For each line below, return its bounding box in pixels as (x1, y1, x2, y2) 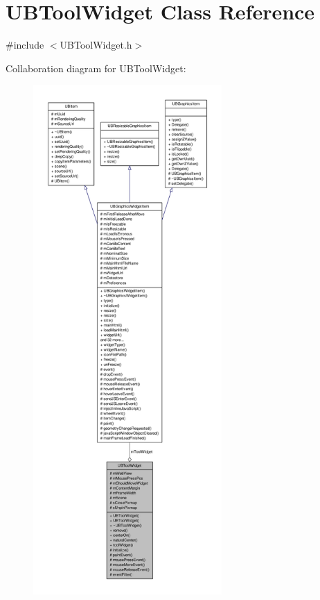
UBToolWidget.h (60, 37, 132, 52)
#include (6, 37, 44, 52)
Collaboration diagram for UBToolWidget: (6, 60, 186, 75)
